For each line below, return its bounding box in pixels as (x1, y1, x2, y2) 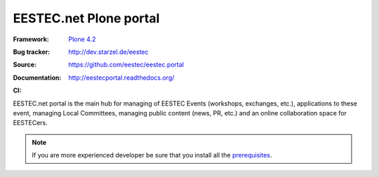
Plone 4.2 (68, 35, 96, 43)
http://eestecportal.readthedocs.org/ (68, 73, 175, 82)
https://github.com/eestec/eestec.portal (68, 60, 185, 69)
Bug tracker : (13, 48, 51, 56)
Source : (13, 60, 37, 69)
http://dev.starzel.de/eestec (68, 48, 149, 56)
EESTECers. (13, 119, 48, 127)
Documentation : (13, 73, 62, 82)
